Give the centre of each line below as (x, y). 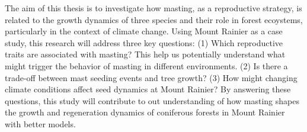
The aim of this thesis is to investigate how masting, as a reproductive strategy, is (153, 8)
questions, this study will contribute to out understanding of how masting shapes (152, 100)
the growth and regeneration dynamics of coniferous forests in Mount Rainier (145, 112)
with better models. (40, 123)
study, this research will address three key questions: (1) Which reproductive (144, 42)
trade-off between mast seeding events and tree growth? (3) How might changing (151, 77)
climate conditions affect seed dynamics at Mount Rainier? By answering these (148, 89)
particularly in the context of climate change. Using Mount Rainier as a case (144, 31)
